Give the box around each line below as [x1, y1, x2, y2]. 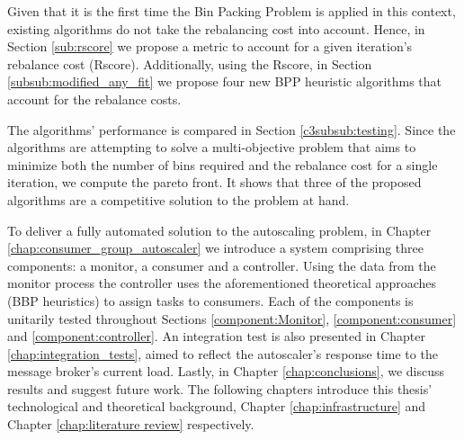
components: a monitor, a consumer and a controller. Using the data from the [7, 256, 436, 274]
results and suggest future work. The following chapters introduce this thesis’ [7, 379, 433, 398]
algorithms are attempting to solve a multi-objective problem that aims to [7, 138, 416, 157]
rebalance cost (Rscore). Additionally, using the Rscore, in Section [7, 54, 372, 73]
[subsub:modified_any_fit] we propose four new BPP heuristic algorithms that [7, 72, 442, 91]
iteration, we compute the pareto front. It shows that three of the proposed [7, 173, 422, 192]
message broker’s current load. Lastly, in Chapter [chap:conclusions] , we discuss [7, 362, 445, 381]
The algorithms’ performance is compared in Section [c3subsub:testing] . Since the [7, 120, 456, 139]
